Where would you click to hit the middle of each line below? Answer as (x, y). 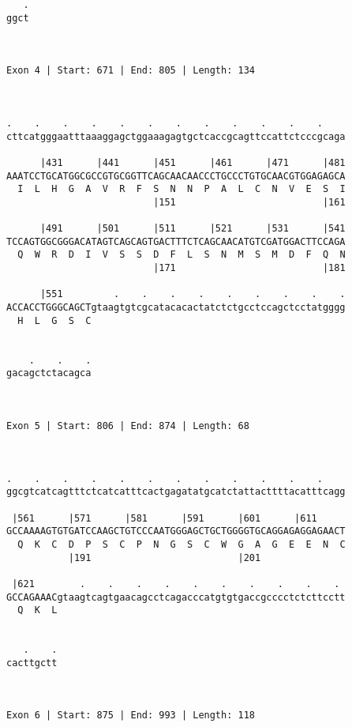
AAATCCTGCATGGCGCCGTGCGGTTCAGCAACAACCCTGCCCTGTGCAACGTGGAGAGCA (176, 176)
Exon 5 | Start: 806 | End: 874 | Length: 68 (128, 426)
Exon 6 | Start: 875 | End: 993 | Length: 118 (131, 716)
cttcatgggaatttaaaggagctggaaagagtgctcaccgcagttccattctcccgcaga (176, 136)
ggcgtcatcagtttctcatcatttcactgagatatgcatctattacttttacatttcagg (176, 492)
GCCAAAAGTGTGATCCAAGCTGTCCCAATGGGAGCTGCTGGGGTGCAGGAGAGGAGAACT (176, 531)
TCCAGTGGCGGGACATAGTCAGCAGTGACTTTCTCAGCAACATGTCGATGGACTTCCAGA (176, 241)
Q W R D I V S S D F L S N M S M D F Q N (182, 255)
